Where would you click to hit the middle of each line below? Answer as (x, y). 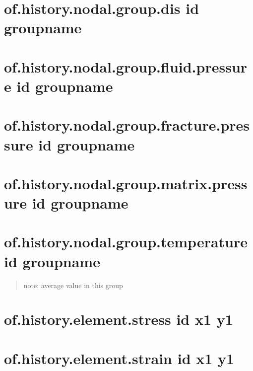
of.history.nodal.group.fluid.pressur (126, 66)
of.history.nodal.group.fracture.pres (127, 125)
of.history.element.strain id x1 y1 (119, 358)
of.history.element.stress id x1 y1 (119, 319)
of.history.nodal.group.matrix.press (126, 183)
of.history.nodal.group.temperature (126, 242)
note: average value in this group (73, 285)
